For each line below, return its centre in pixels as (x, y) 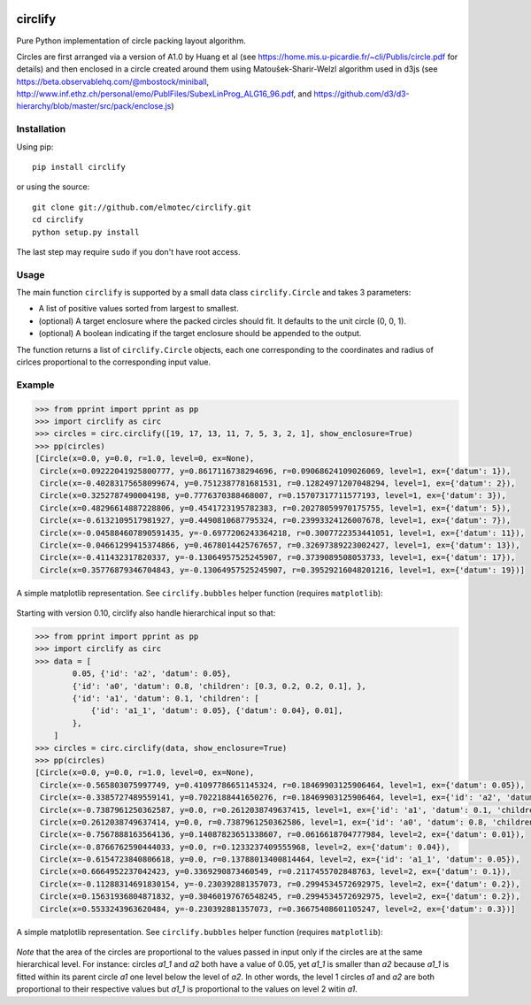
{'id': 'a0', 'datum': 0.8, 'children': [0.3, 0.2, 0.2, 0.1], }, (219, 686)
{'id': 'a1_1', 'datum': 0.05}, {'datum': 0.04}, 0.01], (217, 711)
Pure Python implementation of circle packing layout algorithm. (131, 41)
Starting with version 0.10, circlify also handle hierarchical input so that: (146, 613)
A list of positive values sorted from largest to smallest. (139, 309)
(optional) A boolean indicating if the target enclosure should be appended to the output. (200, 334)
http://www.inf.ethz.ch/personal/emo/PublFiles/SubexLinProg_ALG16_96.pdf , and (164, 94)
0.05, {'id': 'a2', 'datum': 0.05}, (152, 674)
